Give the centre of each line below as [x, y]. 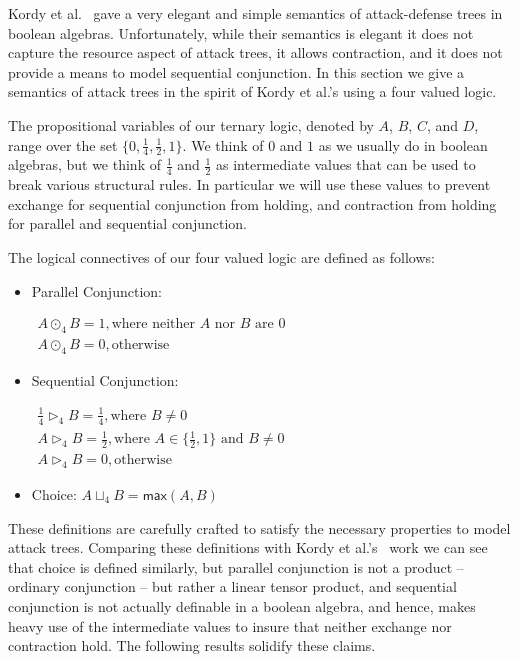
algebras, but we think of [84, 164]
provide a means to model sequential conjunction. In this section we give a [236, 71]
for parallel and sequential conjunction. [127, 223]
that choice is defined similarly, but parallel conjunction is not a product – [236, 566]
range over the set [63, 144]
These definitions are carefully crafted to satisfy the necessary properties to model [259, 527]
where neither [153, 324]
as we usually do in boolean [403, 144]
